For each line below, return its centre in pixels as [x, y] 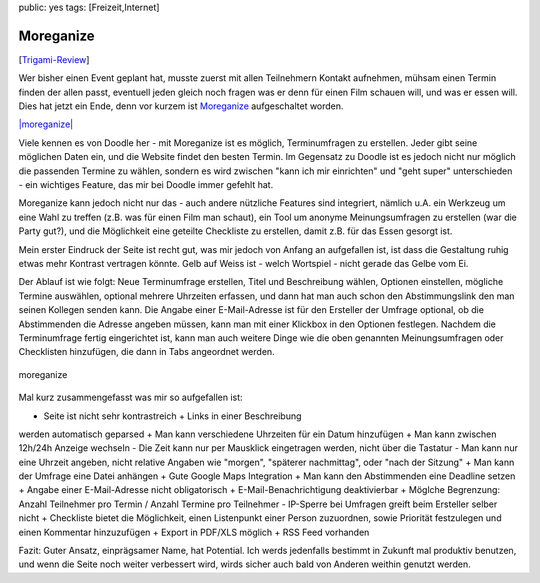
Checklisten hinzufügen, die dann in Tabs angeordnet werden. [146, 352]
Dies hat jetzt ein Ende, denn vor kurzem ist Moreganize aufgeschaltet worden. [181, 106]
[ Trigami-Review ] [54, 59]
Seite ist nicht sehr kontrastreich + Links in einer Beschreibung [172, 416]
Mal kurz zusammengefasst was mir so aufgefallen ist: [131, 397]
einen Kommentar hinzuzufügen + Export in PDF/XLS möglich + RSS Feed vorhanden [194, 532]
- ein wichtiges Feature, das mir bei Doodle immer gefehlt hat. [146, 185]
